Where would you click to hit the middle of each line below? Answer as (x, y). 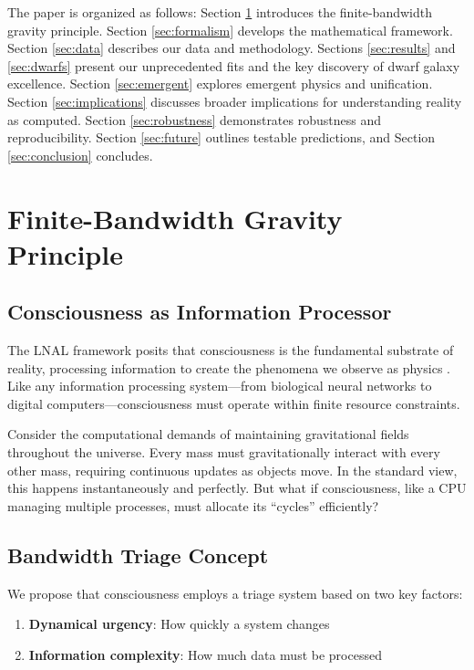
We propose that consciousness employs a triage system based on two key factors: (235, 593)
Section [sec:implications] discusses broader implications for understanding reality (235, 101)
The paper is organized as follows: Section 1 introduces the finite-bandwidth (220, 12)
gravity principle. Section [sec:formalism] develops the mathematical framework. (230, 30)
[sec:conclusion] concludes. (80, 155)
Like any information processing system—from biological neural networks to (220, 386)
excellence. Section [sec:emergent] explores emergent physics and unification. (220, 84)
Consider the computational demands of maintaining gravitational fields (208, 434)
